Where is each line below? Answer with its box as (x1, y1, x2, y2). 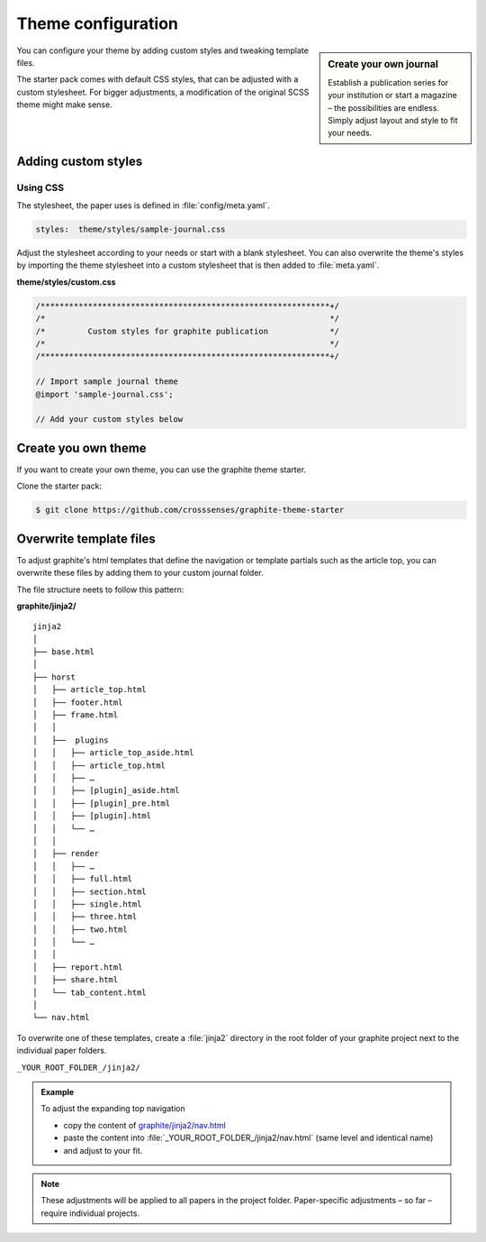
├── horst (32, 671, 76, 682)
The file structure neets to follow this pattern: (16, 584, 184, 595)
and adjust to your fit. (63, 1145, 143, 1155)
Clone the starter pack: (16, 480, 103, 491)
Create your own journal (328, 58, 438, 70)
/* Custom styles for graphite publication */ (35, 325, 340, 336)
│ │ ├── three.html (32, 911, 138, 922)
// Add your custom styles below (35, 415, 184, 425)
